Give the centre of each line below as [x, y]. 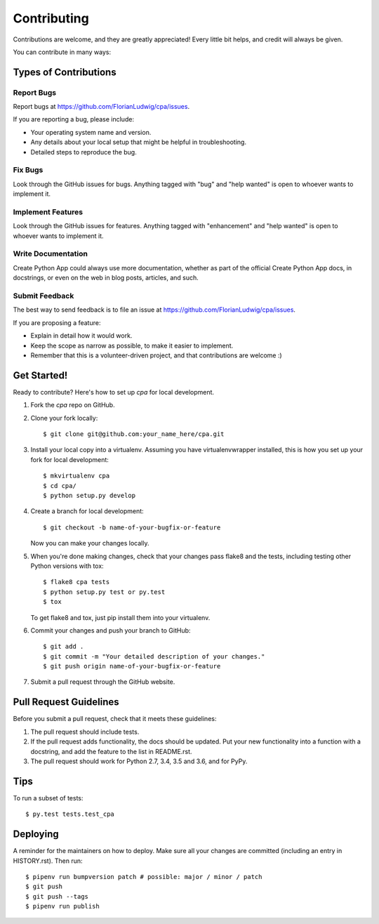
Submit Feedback [44, 296]
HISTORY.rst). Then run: [48, 861]
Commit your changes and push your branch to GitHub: [111, 630]
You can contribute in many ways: [62, 52]
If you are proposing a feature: [57, 322]
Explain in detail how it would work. [81, 336]
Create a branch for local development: [87, 511]
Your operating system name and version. [91, 132]
